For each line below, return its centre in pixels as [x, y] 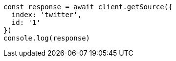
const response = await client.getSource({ [88, 7]
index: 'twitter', [47, 15]
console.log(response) [47, 38]
